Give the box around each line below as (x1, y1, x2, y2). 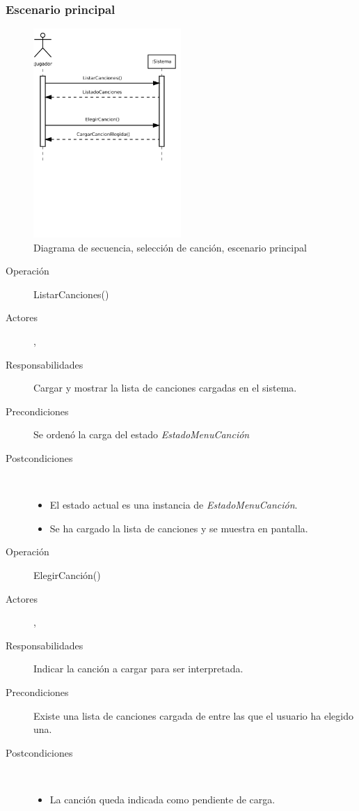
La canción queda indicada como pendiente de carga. (49, 791, 276, 806)
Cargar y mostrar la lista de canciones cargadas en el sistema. (33, 380, 297, 395)
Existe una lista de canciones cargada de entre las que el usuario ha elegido (33, 708, 353, 723)
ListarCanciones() (33, 286, 109, 301)
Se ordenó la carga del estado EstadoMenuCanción (33, 427, 250, 442)
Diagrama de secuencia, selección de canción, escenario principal (33, 240, 307, 254)
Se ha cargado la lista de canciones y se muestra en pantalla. (49, 520, 308, 535)
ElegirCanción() (33, 567, 101, 582)
